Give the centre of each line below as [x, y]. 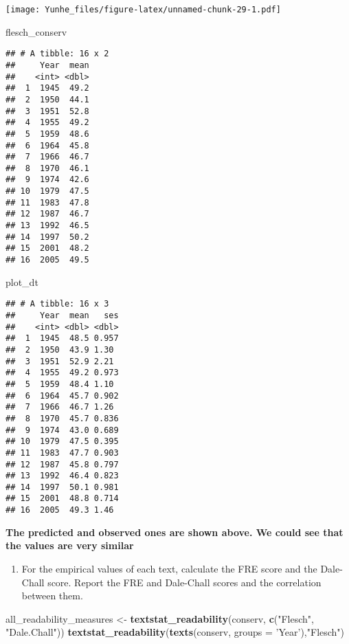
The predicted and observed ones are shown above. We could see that [174, 532]
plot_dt [22, 281]
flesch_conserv [36, 31]
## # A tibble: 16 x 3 [57, 304]
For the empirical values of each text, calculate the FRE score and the [169, 568]
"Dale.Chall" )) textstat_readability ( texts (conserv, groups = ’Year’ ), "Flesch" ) [175, 632]
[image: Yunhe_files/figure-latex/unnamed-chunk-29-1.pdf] [143, 10]
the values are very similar [70, 545]
